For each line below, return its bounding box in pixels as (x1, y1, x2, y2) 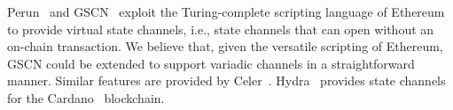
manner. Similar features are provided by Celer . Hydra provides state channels (7, 71, 446, 90)
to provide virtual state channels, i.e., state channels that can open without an (7, 19, 434, 38)
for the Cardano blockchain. (7, 88, 165, 106)
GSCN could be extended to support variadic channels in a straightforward (7, 54, 415, 72)
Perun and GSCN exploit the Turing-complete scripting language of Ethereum (7, 3, 445, 20)
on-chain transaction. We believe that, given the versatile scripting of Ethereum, (7, 37, 443, 55)
